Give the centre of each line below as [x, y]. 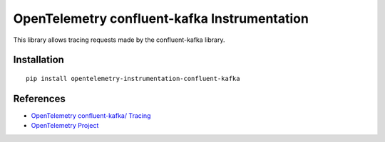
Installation [38, 60]
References [39, 98]
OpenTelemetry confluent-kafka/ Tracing [91, 115]
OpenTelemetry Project [65, 126]
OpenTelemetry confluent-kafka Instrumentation [161, 18]
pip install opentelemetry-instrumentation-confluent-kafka [133, 78]
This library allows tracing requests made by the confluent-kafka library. [119, 40]
